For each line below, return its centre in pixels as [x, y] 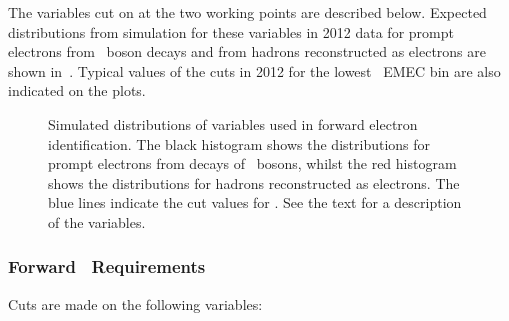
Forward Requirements [107, 266]
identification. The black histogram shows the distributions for [239, 143]
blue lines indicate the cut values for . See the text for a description [255, 202]
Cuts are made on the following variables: [135, 303]
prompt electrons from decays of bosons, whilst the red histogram [252, 163]
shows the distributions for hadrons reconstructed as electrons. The [254, 182]
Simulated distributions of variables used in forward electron [233, 123]
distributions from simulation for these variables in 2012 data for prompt [231, 31]
